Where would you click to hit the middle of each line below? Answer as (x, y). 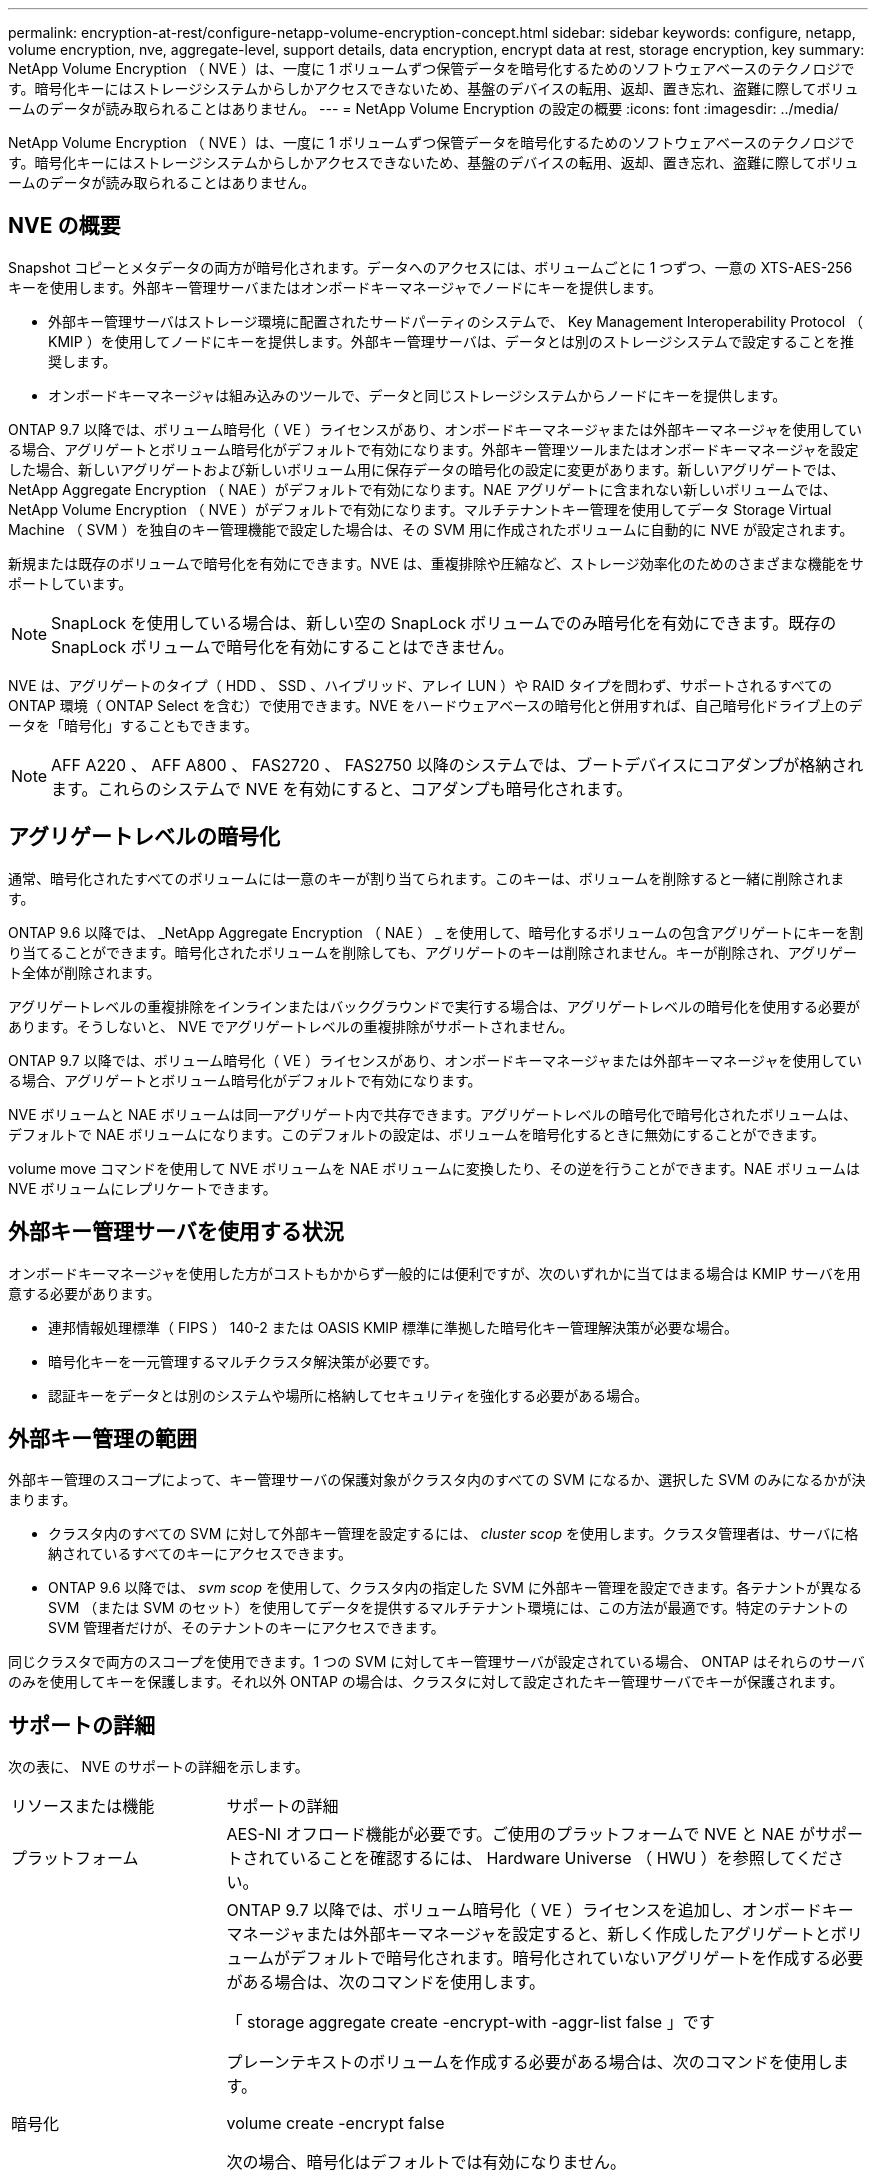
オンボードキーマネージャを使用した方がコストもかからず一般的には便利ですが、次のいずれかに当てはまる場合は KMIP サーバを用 (434, 1273)
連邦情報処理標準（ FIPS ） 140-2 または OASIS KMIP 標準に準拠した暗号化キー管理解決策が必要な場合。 (393, 1327)
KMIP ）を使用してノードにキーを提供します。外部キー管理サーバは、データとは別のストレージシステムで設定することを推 (451, 341)
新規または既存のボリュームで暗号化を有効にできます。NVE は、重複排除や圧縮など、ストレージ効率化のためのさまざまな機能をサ (436, 563)
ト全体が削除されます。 (84, 972)
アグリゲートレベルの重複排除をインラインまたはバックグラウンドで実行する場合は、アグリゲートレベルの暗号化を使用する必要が (434, 1006)
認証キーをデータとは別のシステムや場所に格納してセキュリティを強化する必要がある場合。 (348, 1395)
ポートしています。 (70, 583)
